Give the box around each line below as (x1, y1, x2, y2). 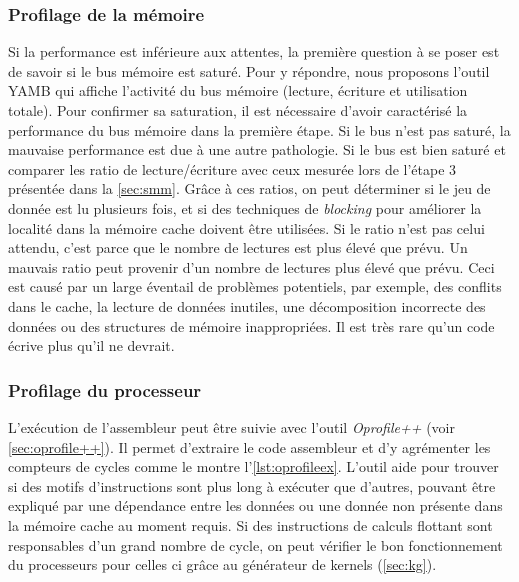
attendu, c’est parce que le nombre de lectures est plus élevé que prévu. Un (8, 237, 468, 258)
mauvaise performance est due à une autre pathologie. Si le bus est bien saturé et (8, 139, 506, 160)
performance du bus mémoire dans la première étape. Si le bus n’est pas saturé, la (8, 119, 511, 140)
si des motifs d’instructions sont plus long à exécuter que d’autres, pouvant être (8, 475, 496, 496)
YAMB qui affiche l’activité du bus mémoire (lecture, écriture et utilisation (8, 80, 468, 101)
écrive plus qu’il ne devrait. (8, 335, 175, 356)
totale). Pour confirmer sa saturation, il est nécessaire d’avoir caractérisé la (8, 100, 468, 120)
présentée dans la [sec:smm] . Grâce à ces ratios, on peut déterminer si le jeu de (8, 178, 491, 199)
